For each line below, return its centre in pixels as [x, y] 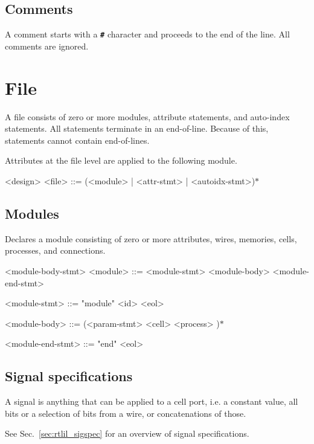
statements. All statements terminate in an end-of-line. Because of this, [137, 128]
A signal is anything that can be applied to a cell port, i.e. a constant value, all [152, 401]
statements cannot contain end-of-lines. [77, 140]
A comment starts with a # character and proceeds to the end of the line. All [147, 34]
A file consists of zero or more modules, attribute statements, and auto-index [147, 116]
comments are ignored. [47, 46]
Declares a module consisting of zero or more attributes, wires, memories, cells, [151, 238]
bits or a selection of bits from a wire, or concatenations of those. [126, 413]
